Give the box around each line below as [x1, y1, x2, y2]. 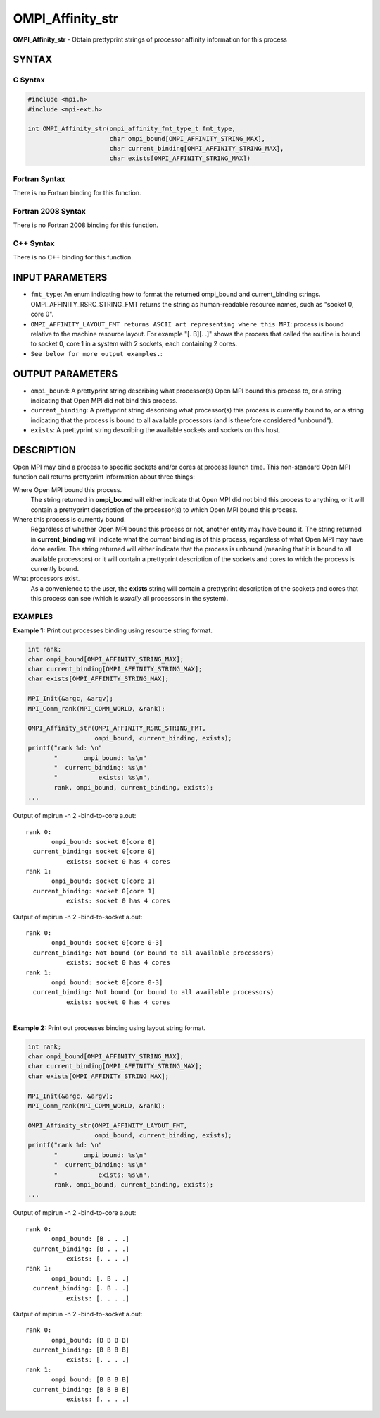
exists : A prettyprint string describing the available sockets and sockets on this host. [30, 426, 281, 434]
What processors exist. [13, 575, 80, 583]
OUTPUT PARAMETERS [13, 367, 118, 380]
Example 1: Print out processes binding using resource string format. [13, 626, 213, 635]
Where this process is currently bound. [13, 515, 126, 524]
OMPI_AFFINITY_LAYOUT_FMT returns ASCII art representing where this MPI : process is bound [30, 319, 344, 328]
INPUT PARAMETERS [13, 271, 108, 283]
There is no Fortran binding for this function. [13, 189, 141, 197]
